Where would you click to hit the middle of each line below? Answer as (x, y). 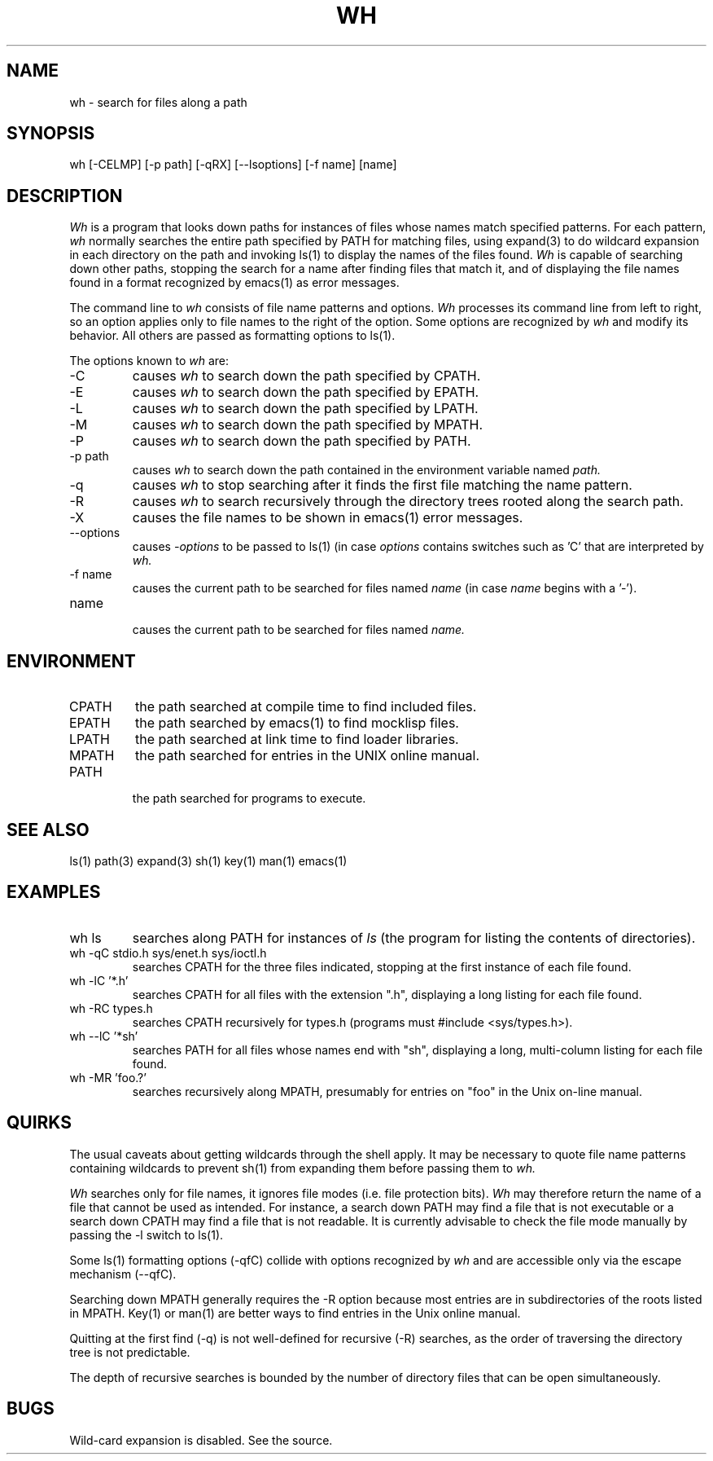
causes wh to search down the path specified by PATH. (302, 441)
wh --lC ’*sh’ (104, 1036)
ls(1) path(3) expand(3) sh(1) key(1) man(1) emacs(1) (208, 860)
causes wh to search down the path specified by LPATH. (305, 409)
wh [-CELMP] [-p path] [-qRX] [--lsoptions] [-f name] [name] (233, 165)
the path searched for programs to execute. (249, 799)
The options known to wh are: (149, 361)
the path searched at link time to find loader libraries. (297, 739)
